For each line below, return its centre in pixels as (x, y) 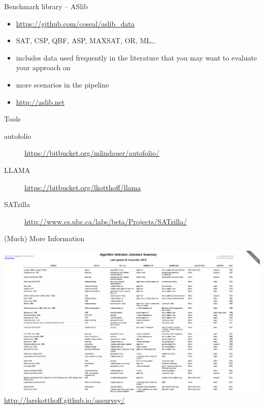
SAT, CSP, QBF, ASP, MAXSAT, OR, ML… (86, 40)
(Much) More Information (44, 238)
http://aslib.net (40, 101)
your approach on (43, 67)
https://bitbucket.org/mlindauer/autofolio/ (92, 153)
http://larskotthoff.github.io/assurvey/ (64, 400)
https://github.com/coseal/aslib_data (75, 23)
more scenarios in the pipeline (62, 84)
